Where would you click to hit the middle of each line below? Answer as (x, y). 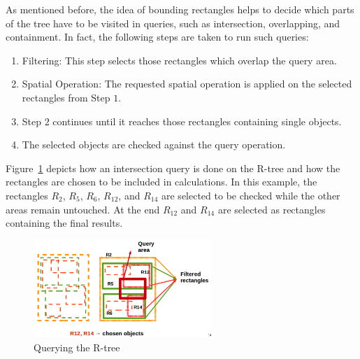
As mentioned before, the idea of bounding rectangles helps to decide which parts (180, 9)
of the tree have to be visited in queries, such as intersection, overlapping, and (173, 23)
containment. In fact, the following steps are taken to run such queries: (157, 37)
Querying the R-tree (77, 347)
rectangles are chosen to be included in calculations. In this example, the (161, 182)
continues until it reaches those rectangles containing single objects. (197, 121)
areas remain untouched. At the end (83, 209)
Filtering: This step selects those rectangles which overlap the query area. (179, 60)
